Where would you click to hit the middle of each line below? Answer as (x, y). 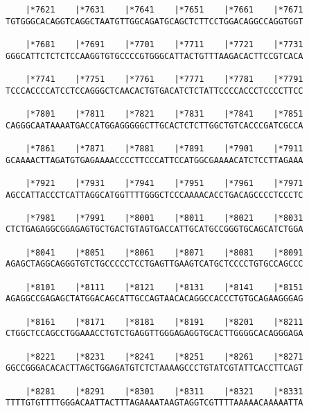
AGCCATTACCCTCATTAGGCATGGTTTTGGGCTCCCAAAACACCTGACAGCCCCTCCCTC (154, 195)
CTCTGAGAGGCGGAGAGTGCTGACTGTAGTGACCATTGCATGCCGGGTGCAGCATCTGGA (154, 229)
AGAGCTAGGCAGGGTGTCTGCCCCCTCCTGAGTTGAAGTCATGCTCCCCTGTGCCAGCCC (154, 264)
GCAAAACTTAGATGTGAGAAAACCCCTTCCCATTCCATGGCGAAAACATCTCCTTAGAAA (154, 160)
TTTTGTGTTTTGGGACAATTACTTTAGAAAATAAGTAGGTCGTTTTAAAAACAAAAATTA (154, 403)
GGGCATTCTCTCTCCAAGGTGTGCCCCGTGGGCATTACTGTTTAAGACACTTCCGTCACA (154, 56)
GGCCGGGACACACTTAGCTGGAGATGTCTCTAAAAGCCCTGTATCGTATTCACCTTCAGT (154, 368)
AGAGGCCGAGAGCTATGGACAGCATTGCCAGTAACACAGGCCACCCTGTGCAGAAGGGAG (154, 299)
